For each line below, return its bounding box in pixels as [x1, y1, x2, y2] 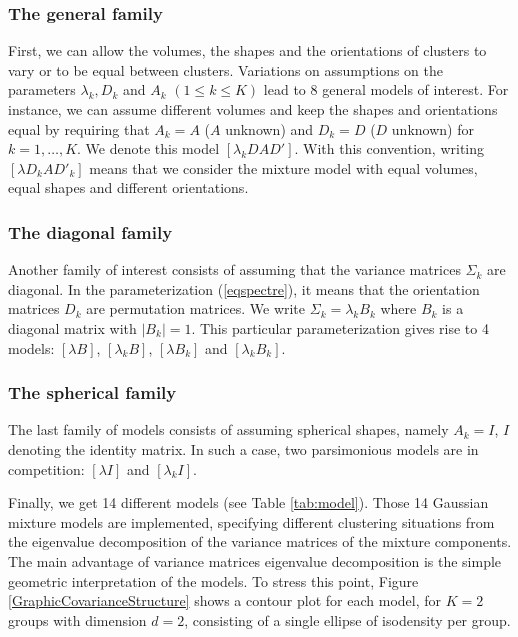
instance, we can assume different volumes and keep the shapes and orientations [8, 99, 498, 119]
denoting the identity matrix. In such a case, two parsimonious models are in [8, 438, 479, 459]
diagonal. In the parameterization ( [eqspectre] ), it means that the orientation [8, 278, 480, 299]
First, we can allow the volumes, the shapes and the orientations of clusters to [8, 40, 487, 61]
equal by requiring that [8, 118, 150, 139]
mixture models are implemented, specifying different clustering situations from [8, 511, 495, 532]
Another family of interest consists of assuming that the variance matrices [8, 259, 461, 280]
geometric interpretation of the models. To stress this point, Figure [8, 570, 419, 591]
